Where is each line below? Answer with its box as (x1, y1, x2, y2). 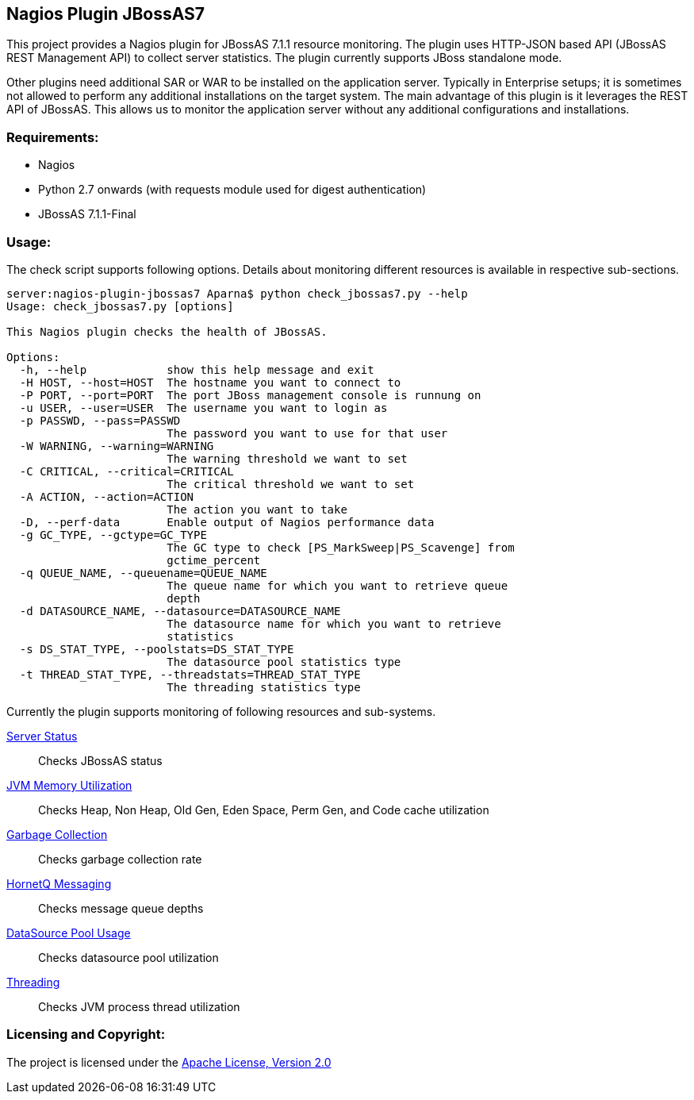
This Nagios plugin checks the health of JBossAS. (6, 325, 328, 338)
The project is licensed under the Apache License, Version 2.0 (6, 1055, 332, 1069)
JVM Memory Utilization (6, 778, 132, 792)
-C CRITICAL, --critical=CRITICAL (19, 464, 234, 478)
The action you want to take (167, 502, 347, 516)
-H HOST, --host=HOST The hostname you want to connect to (19, 375, 401, 389)
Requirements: (6, 129, 99, 145)
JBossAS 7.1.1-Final (38, 207, 136, 221)
